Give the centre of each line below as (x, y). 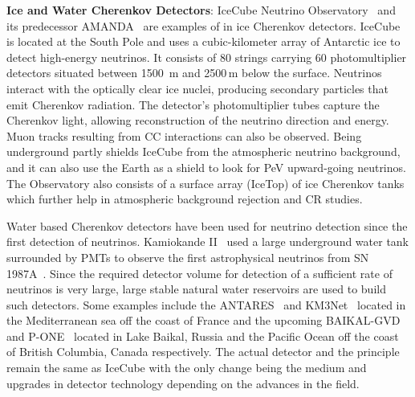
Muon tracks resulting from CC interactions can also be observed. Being (184, 135)
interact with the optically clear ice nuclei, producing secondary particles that (197, 88)
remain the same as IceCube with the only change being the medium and (187, 368)
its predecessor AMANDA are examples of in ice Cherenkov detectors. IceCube (203, 25)
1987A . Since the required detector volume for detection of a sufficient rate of (199, 273)
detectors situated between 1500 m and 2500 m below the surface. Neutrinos (194, 73)
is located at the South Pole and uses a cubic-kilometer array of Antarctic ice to (203, 41)
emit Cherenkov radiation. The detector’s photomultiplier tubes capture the (193, 104)
